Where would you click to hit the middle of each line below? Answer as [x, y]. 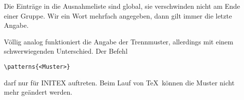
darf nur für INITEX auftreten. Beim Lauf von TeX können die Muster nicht [119, 82]
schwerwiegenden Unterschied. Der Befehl [66, 51]
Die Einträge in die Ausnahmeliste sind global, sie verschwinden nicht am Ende [122, 6]
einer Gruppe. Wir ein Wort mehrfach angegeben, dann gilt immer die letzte [118, 15]
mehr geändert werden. [38, 92]
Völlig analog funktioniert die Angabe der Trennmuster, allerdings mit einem [119, 41]
